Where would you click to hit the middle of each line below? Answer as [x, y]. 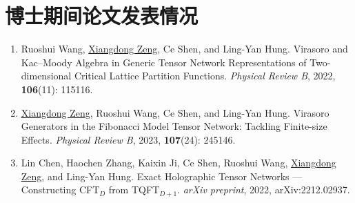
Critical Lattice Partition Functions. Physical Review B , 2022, [205, 76]
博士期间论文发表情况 [102, 16]
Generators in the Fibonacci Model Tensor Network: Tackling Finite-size [174, 126]
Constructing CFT [60, 190]
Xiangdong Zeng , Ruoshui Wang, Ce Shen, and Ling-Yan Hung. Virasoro [175, 112]
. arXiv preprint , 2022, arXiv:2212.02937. [264, 190]
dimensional [46, 76]
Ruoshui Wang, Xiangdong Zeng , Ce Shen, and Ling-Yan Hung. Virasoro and [184, 49]
